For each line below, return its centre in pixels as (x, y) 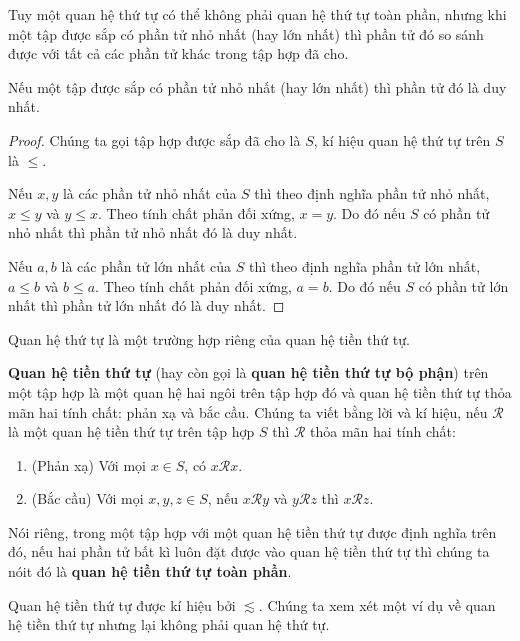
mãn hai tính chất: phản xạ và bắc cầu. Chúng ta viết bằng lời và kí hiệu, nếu (248, 411)
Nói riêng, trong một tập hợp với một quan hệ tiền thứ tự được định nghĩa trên (252, 531)
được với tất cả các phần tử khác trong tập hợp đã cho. (178, 53)
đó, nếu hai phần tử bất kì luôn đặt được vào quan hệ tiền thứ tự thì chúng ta (249, 551)
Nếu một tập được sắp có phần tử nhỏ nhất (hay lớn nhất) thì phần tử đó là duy (257, 86)
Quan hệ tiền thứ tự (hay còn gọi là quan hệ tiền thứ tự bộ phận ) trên (248, 372)
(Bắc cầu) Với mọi (87, 498)
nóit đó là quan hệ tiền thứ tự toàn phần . (150, 571)
